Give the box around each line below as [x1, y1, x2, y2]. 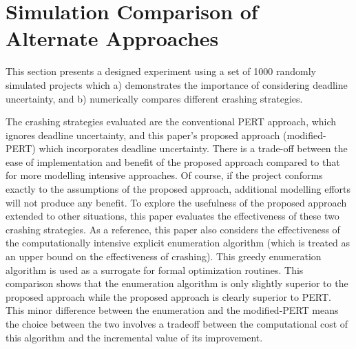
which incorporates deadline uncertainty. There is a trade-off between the [39, 141, 348, 156]
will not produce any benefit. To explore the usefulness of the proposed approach [6, 195, 347, 209]
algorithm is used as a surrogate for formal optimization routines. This [6, 262, 304, 277]
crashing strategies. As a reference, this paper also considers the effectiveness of [6, 222, 340, 236]
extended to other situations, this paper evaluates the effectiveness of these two [6, 209, 339, 223]
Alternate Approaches [6, 24, 219, 52]
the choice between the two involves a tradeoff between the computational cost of [6, 317, 348, 330]
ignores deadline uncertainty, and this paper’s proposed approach [6, 127, 280, 142]
